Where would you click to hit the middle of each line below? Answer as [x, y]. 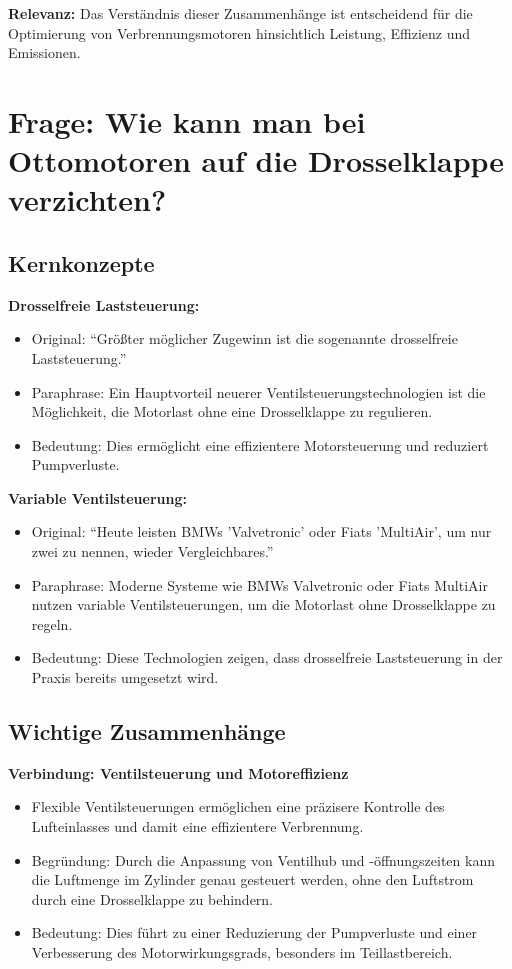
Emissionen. [44, 52]
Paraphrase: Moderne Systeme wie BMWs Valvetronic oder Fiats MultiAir [259, 584]
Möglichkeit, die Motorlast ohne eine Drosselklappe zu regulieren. [232, 411]
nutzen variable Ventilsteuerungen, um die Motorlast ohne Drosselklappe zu [263, 604]
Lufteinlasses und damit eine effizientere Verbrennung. [197, 826]
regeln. [52, 623]
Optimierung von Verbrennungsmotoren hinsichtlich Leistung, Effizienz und [239, 32]
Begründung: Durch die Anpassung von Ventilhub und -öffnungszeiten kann [263, 859]
